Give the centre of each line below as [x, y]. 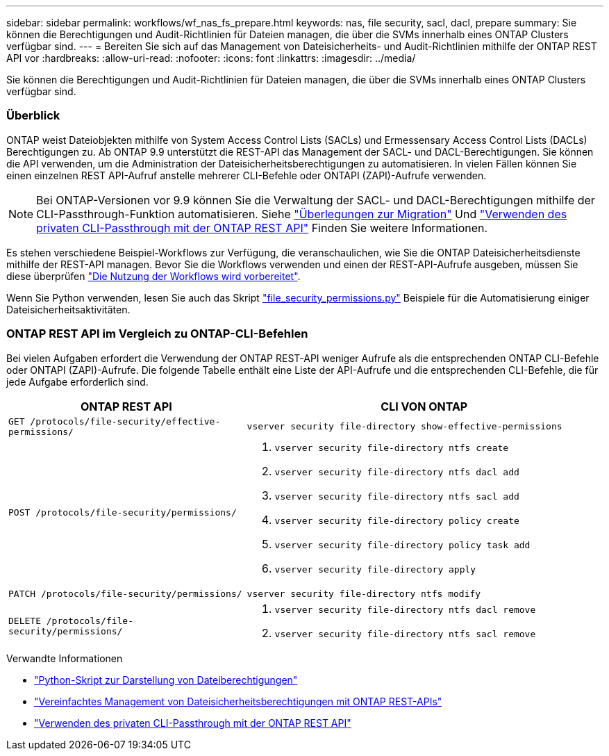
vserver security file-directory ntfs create [392, 447]
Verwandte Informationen [65, 658]
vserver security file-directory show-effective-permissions [404, 426]
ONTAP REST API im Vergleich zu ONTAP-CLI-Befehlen [157, 334]
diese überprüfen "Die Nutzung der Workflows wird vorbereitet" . [153, 276]
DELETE [25, 621]
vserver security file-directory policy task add [402, 545]
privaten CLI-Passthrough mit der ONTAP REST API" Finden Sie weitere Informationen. [262, 228]
